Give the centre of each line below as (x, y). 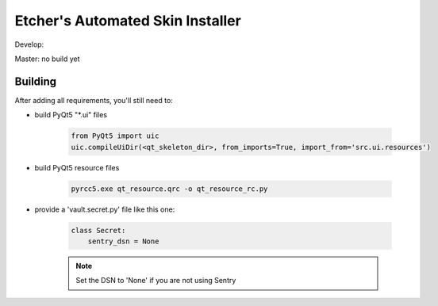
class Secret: (98, 230)
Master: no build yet (47, 59)
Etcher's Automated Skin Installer (128, 21)
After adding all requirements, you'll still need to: (94, 100)
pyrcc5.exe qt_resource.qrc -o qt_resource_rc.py (169, 189)
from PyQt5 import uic (115, 136)
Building (36, 81)
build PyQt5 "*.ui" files (71, 115)
